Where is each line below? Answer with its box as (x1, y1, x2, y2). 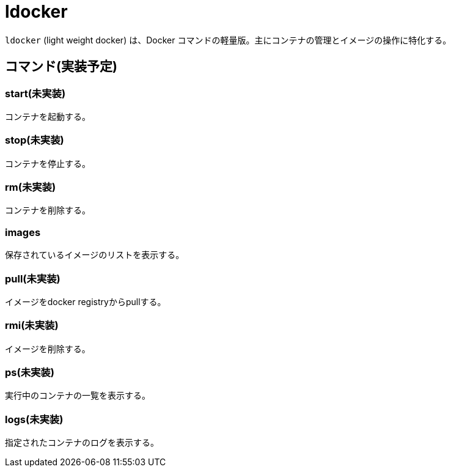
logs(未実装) (5, 413, 64, 426)
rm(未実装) (5, 181, 56, 194)
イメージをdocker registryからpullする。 (5, 296, 166, 307)
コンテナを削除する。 (5, 205, 90, 216)
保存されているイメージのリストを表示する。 (5, 249, 185, 260)
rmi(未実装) (5, 319, 59, 332)
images (5, 226, 41, 238)
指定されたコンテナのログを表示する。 (5, 437, 159, 448)
